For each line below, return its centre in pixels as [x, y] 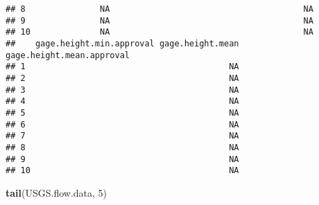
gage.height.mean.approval [68, 55]
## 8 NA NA [159, 9]
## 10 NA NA [159, 32]
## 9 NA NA [159, 20]
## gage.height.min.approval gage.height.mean [122, 43]
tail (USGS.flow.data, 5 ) [57, 192]
